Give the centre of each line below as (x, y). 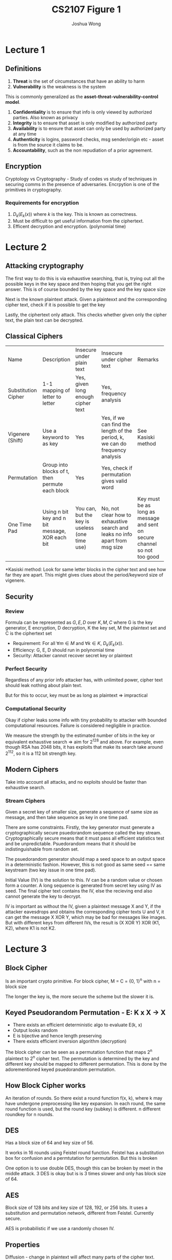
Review (15, 611)
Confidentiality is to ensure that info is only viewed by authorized (82, 112)
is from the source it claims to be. (48, 144)
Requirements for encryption (42, 203)
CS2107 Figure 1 (86, 10)
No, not (110, 509)
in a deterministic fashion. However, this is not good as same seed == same (85, 864)
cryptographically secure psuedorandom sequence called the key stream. (83, 832)
